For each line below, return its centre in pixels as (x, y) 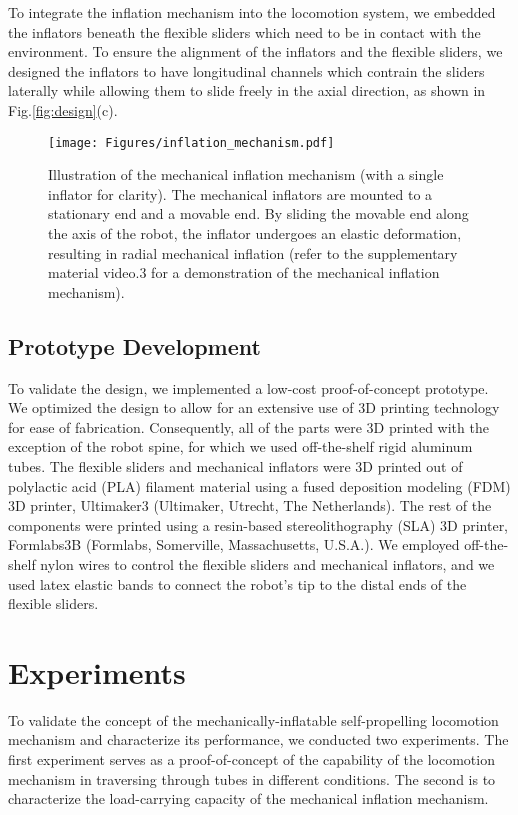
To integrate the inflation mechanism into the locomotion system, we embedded (252, 12)
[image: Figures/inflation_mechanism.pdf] (191, 142)
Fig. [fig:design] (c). (63, 109)
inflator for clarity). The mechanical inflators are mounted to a (240, 193)
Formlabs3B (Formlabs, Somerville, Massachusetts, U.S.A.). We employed (234, 544)
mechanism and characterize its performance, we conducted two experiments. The (258, 739)
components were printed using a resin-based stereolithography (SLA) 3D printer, (258, 524)
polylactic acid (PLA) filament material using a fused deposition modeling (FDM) (259, 485)
